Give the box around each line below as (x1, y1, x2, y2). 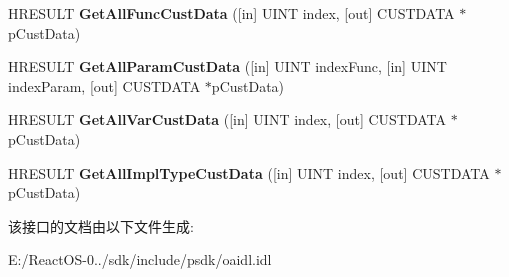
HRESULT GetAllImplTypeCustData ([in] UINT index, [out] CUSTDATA (8, 162, 490, 183)
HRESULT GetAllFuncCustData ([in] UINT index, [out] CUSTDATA (8, 3, 455, 23)
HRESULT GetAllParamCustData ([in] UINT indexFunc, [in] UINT (8, 56, 447, 77)
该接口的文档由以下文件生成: (8, 215, 194, 236)
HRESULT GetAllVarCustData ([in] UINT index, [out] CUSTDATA (8, 109, 447, 130)
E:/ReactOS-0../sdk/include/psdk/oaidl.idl (8, 249, 272, 270)
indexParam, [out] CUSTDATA (8, 75, 201, 96)
